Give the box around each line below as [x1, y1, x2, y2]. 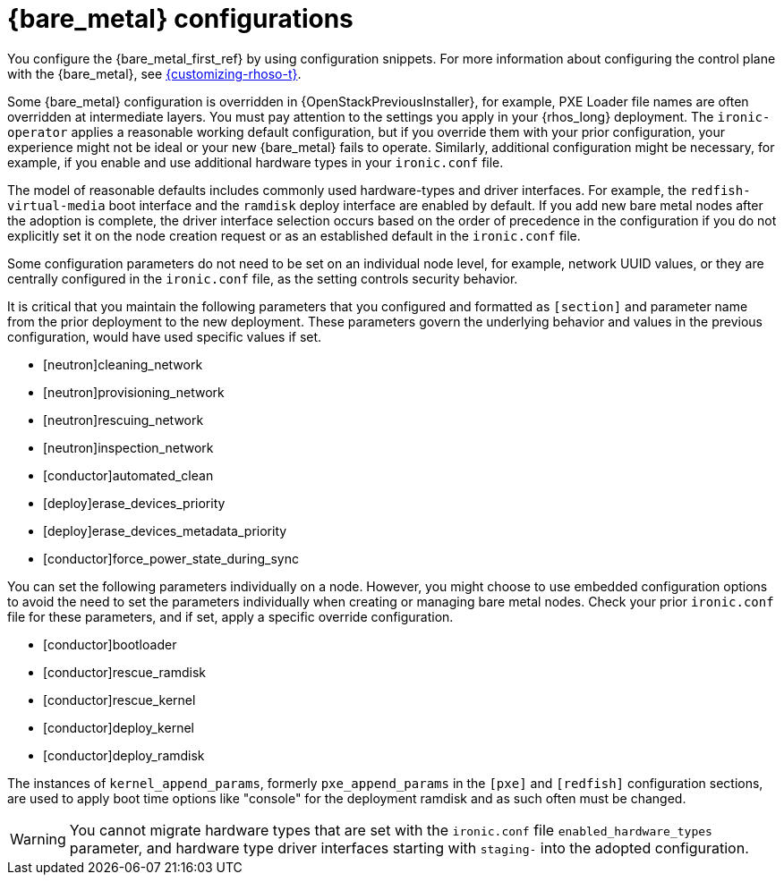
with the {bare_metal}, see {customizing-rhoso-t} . [7, 65, 302, 81]
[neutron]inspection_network [43, 439, 214, 455]
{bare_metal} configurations [7, 4, 354, 34]
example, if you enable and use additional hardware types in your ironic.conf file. [7, 154, 504, 170]
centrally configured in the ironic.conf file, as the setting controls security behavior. [7, 270, 518, 286]
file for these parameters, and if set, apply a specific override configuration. [7, 608, 454, 624]
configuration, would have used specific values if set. [7, 328, 322, 344]
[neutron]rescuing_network [43, 411, 204, 428]
